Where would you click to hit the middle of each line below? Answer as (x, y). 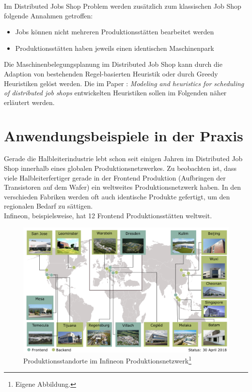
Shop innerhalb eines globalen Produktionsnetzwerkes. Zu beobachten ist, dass (120, 168)
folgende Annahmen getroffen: (48, 15)
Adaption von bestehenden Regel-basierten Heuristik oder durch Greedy (111, 73)
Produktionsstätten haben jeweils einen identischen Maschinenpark (115, 48)
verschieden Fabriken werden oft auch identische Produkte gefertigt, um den (117, 196)
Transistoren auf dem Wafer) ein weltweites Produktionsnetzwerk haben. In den (123, 187)
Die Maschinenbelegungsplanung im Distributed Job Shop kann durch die (113, 64)
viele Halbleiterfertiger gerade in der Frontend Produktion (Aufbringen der (115, 177)
